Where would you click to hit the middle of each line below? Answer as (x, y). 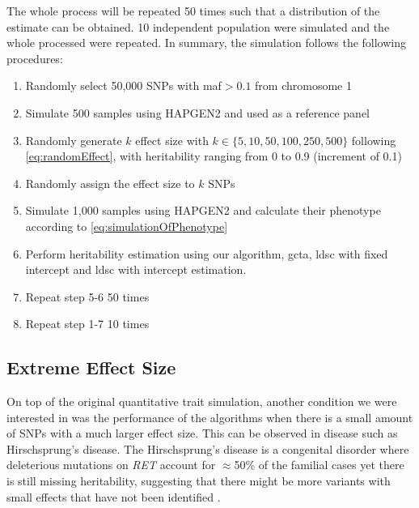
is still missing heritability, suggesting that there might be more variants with (199, 481)
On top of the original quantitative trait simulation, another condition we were (202, 401)
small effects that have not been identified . (114, 496)
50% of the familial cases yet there (319, 465)
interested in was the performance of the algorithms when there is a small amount (210, 417)
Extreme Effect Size (91, 367)
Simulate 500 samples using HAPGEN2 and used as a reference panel (198, 112)
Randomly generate (74, 140)
